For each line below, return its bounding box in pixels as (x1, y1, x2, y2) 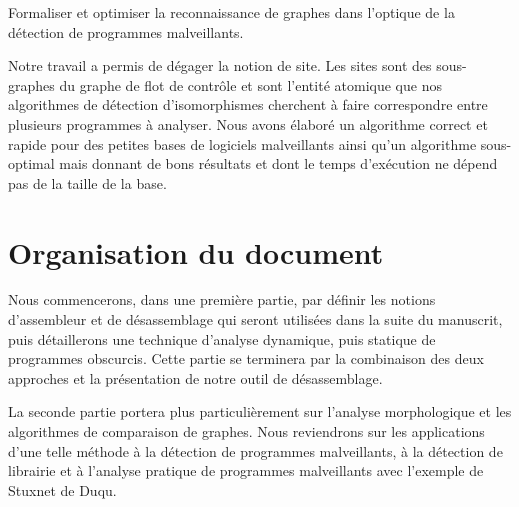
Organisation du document (8, 231, 384, 272)
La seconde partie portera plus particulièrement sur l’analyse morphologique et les (8, 401, 512, 422)
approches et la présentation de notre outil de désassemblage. (8, 367, 383, 388)
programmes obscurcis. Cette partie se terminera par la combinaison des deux (8, 348, 484, 369)
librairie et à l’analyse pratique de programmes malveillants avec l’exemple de (8, 460, 484, 481)
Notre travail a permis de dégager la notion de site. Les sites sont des (8, 55, 432, 76)
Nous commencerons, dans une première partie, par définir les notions (8, 289, 436, 310)
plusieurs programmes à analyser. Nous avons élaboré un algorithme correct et (8, 113, 488, 134)
